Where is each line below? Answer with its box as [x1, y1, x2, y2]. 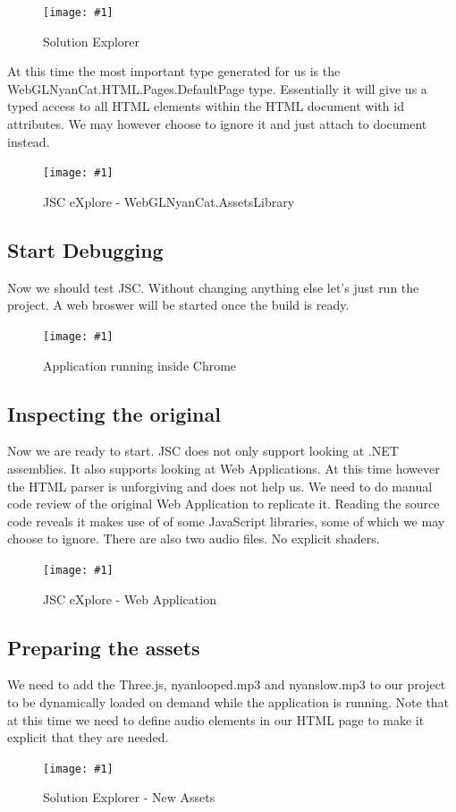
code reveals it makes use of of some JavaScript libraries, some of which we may [7, 511, 445, 530]
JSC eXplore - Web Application [43, 589, 216, 608]
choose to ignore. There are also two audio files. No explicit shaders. [7, 529, 380, 548]
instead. [7, 132, 50, 150]
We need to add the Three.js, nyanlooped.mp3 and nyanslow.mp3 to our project [7, 675, 446, 694]
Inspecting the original [7, 399, 221, 427]
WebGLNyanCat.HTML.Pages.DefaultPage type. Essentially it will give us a [7, 79, 427, 98]
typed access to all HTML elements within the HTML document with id [7, 97, 404, 115]
